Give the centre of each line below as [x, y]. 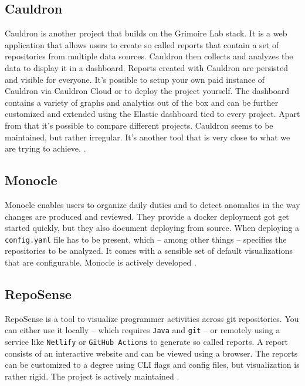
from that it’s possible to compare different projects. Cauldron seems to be [139, 125]
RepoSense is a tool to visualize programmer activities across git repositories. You [152, 318]
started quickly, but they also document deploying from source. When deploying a [152, 228]
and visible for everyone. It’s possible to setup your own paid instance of [135, 79]
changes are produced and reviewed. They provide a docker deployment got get [147, 216]
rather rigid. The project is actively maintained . [92, 376]
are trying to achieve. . [45, 148]
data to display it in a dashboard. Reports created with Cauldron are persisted [147, 67]
